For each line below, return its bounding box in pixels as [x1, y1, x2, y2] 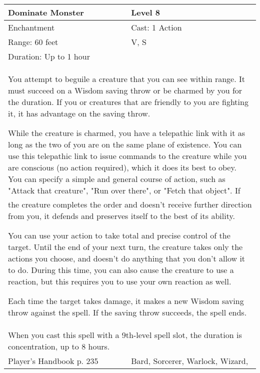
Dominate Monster [8, 6, 84, 18]
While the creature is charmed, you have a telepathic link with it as [8, 127, 245, 138]
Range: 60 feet [8, 36, 58, 47]
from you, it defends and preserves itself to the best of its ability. [8, 210, 235, 221]
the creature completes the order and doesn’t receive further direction [8, 198, 252, 210]
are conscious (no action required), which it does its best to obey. [8, 161, 237, 173]
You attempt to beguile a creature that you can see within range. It [8, 73, 245, 84]
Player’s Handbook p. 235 [8, 355, 98, 366]
